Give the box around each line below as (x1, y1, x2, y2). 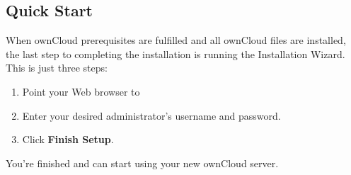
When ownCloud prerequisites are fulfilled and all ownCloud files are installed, (6, 33, 346, 47)
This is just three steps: (6, 60, 108, 75)
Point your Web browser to (22, 84, 140, 98)
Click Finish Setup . (22, 132, 114, 147)
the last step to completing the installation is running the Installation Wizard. (6, 46, 345, 61)
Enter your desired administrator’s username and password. (22, 108, 281, 123)
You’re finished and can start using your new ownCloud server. (6, 155, 279, 170)
